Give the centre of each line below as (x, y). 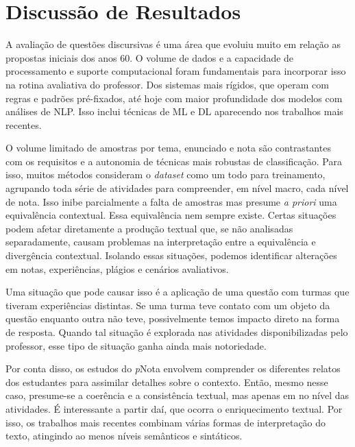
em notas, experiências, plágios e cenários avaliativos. (117, 268)
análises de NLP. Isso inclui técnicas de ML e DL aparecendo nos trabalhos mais (174, 111)
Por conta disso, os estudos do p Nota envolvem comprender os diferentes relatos (173, 369)
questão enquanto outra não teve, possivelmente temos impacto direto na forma (173, 318)
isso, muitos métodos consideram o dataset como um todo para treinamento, (166, 174)
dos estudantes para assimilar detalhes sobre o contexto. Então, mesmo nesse (167, 382)
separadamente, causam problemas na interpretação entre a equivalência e (161, 242)
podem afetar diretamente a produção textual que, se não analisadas (149, 228)
